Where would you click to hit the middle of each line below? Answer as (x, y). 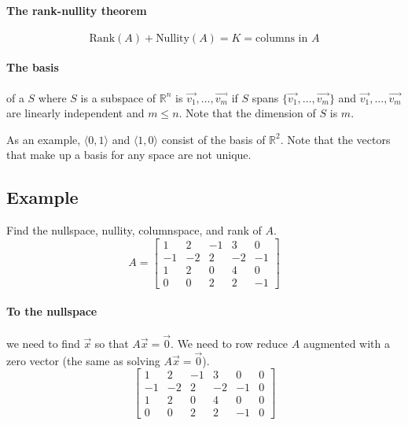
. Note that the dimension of (247, 113)
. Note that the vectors (335, 139)
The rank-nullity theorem (77, 10)
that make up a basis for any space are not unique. (129, 155)
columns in (282, 38)
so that (112, 343)
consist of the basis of (213, 139)
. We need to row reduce (230, 343)
